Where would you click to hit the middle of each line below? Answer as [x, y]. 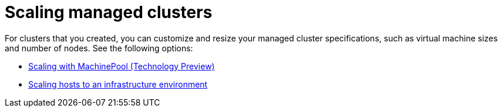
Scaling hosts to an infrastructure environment [118, 84]
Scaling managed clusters [109, 12]
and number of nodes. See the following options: [99, 48]
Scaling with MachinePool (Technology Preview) [122, 66]
